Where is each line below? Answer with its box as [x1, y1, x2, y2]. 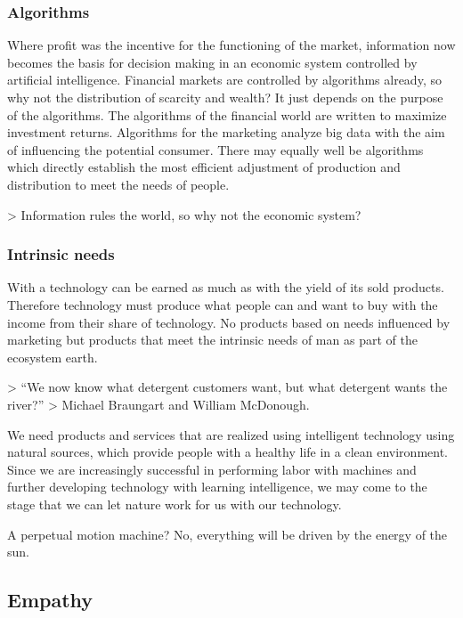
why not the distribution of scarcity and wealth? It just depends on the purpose [7, 88, 443, 106]
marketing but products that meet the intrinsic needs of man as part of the [7, 330, 418, 349]
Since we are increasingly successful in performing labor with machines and [7, 459, 417, 478]
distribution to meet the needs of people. [7, 175, 230, 193]
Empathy [7, 586, 93, 614]
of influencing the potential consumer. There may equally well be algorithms [7, 140, 424, 159]
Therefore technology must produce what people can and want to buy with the [7, 295, 438, 313]
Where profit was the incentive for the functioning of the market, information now [7, 36, 456, 54]
